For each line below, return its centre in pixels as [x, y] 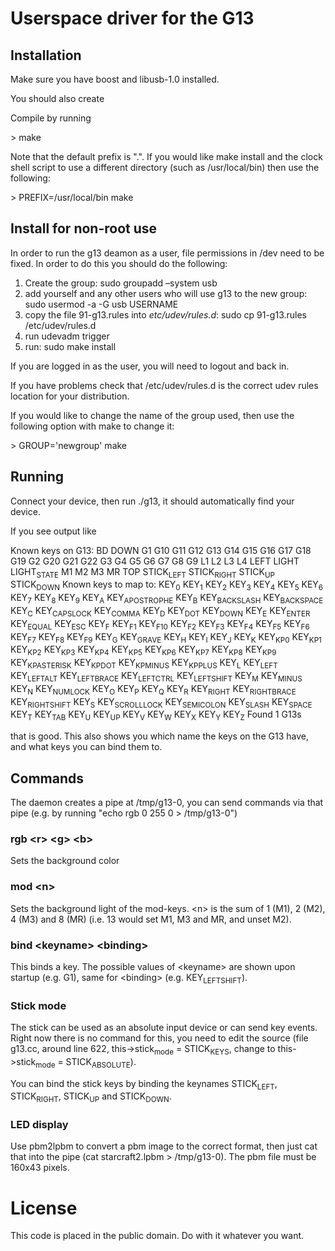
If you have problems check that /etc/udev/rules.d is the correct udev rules [164, 385]
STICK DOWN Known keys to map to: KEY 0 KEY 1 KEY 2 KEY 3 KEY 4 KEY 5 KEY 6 [167, 585]
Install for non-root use [84, 228]
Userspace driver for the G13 [132, 18]
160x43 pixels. [40, 1168]
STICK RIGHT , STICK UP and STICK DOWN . [91, 1097]
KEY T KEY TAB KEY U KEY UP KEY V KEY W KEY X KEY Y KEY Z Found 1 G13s [156, 715]
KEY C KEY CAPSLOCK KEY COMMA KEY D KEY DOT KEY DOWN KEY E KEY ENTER [160, 612]
